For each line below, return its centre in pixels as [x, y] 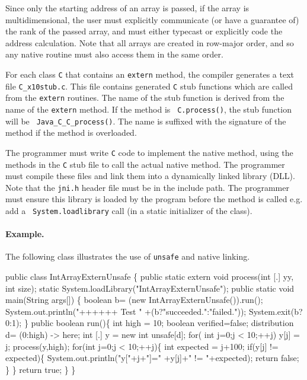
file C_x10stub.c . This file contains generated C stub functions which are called [149, 86]
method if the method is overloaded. [71, 132]
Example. [25, 234]
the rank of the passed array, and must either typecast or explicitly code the [144, 31]
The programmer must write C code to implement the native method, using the [149, 152]
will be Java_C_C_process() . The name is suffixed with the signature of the [146, 121]
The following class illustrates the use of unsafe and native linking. [128, 256]
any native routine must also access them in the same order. [114, 54]
